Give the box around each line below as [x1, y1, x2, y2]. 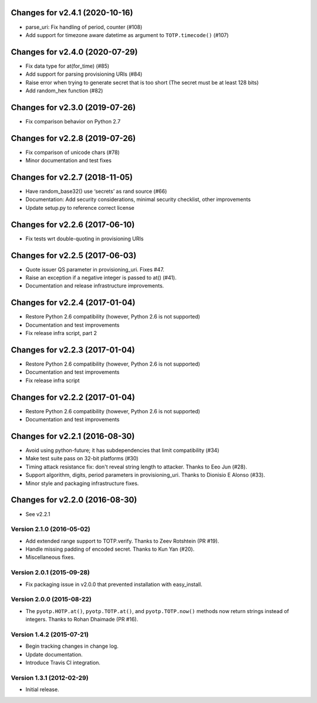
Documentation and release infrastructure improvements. [25, 282, 164, 289]
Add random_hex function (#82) [25, 87, 103, 94]
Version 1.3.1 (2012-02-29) [11, 674, 89, 682]
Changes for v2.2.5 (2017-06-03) [11, 250, 137, 260]
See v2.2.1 [25, 510, 50, 517]
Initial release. [25, 686, 59, 693]
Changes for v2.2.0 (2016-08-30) [11, 495, 137, 505]
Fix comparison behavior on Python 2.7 [25, 118, 121, 125]
